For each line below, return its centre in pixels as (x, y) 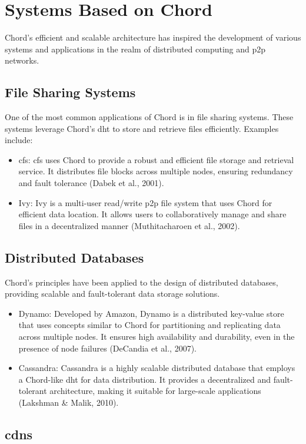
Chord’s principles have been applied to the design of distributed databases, (142, 282)
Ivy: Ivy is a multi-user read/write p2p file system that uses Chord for (145, 202)
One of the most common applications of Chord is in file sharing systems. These (149, 117)
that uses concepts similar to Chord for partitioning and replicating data (149, 325)
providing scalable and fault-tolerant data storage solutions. (112, 294)
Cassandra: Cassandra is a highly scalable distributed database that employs (157, 368)
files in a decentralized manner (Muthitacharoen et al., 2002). (129, 225)
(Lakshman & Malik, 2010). (69, 402)
